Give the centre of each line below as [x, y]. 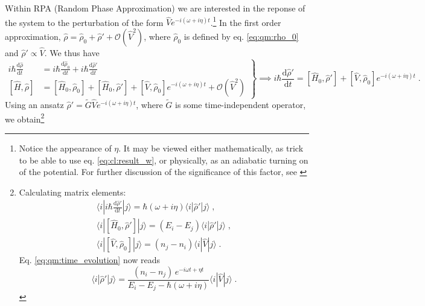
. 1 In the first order [246, 21]
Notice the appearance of [65, 148]
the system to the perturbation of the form [84, 22]
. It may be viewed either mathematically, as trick [211, 148]
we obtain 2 [25, 118]
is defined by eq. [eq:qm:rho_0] [241, 36]
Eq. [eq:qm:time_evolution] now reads [90, 260]
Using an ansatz [34, 105]
